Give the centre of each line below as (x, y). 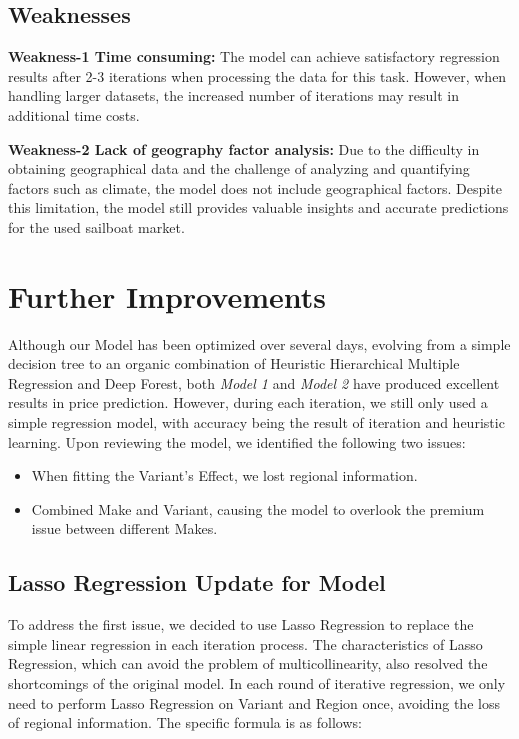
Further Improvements (167, 295)
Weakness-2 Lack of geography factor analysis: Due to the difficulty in (244, 148)
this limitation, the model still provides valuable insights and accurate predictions (258, 207)
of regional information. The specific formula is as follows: (185, 722)
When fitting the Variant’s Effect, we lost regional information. (224, 475)
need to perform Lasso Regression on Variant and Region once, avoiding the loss (254, 702)
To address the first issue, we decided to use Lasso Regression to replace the (241, 624)
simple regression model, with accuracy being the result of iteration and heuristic (256, 422)
